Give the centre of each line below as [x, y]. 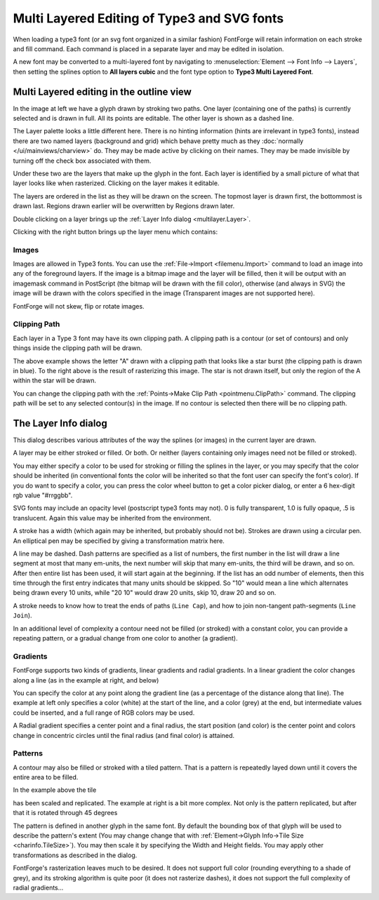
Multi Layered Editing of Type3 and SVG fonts [148, 18]
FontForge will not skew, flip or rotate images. [79, 306]
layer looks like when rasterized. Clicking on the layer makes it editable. [116, 183]
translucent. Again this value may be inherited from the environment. [112, 518]
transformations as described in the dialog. [75, 855]
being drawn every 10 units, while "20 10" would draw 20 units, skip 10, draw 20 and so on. [145, 593]
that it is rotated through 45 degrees [65, 813]
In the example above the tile [55, 790]
